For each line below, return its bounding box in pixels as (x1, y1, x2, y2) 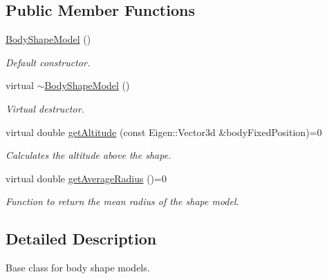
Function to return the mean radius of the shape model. (6, 194, 239, 209)
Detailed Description (6, 228, 157, 249)
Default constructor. (6, 55, 91, 69)
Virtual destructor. (6, 101, 84, 115)
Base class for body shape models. (6, 260, 150, 275)
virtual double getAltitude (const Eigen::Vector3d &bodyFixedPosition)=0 (6, 124, 322, 139)
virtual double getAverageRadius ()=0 (6, 171, 167, 185)
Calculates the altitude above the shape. (6, 148, 171, 162)
